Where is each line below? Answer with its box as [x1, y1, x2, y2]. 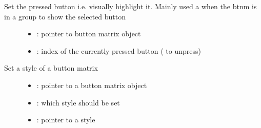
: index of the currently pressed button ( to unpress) [36, 45, 201, 56]
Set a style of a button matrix [4, 62, 98, 73]
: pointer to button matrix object [36, 28, 141, 39]
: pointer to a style [36, 114, 95, 125]
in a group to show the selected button [4, 11, 126, 22]
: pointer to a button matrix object [36, 79, 147, 90]
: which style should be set [36, 97, 120, 108]
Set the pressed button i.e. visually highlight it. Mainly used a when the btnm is [4, 1, 257, 11]
